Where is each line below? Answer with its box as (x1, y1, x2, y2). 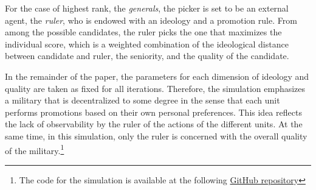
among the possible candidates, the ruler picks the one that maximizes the (5, 26, 282, 38)
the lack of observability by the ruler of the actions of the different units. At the (5, 118, 303, 130)
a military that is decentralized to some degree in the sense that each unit (5, 94, 280, 107)
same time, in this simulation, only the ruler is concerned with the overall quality (5, 129, 307, 142)
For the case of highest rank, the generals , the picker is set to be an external (5, 2, 289, 14)
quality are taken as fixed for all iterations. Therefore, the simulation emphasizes (5, 82, 306, 94)
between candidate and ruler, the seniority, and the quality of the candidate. (5, 49, 289, 62)
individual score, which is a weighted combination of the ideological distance (5, 37, 289, 50)
